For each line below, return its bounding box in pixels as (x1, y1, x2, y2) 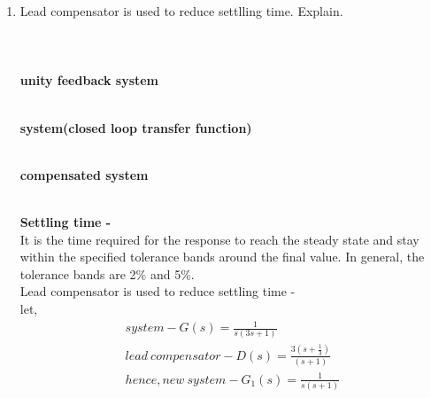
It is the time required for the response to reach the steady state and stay (19, 230, 419, 248)
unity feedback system (19, 71, 159, 90)
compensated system (19, 165, 149, 183)
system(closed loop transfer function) (19, 118, 252, 137)
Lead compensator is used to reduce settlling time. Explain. (19, 2, 343, 20)
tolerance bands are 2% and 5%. (19, 264, 195, 283)
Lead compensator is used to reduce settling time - (19, 282, 296, 300)
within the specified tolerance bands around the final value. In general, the (19, 247, 425, 266)
